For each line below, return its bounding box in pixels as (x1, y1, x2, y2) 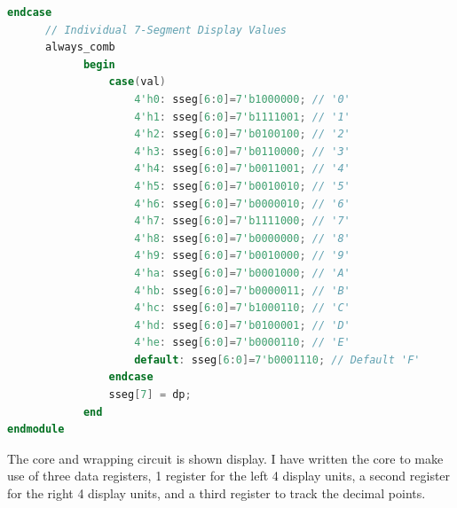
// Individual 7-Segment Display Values (44, 23, 287, 36)
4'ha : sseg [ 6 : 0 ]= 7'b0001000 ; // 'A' (134, 266, 351, 279)
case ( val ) (108, 75, 167, 89)
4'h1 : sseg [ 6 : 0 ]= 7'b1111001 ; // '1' (134, 110, 351, 123)
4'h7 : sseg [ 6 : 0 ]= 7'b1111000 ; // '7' (134, 215, 351, 228)
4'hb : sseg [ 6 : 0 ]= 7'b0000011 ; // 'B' (134, 284, 351, 297)
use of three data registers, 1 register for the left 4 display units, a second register (7, 466, 451, 485)
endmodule (7, 423, 65, 436)
